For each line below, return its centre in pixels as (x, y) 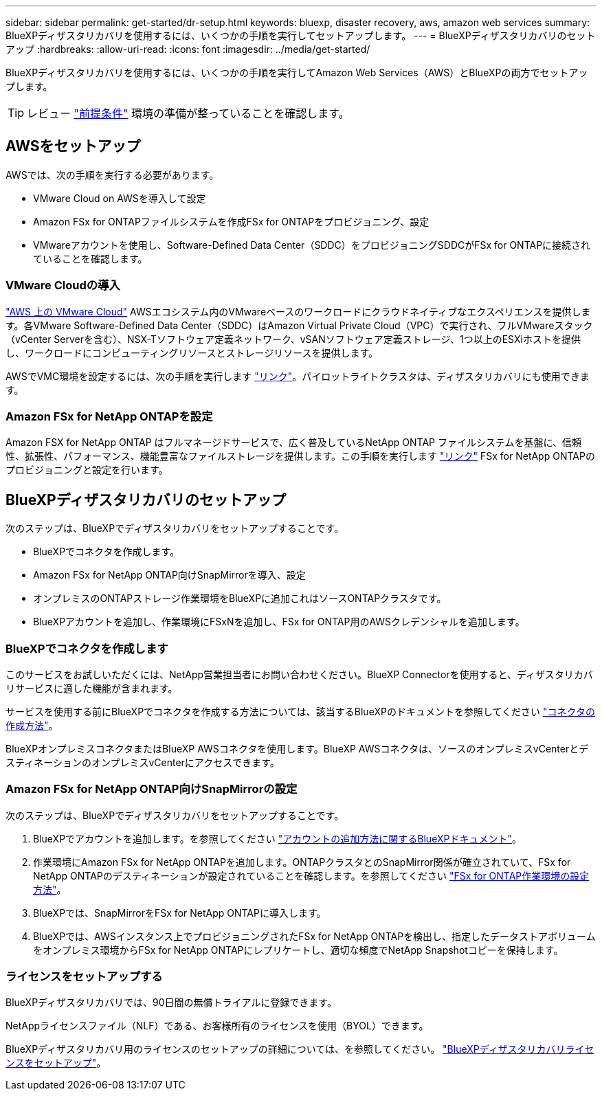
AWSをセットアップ (73, 146)
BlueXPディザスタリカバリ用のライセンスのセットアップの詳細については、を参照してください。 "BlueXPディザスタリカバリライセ (300, 1049)
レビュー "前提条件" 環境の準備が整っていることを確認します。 (188, 113)
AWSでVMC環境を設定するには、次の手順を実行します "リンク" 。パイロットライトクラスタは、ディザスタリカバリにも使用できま (298, 376)
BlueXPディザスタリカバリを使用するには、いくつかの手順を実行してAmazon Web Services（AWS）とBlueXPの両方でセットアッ (297, 72)
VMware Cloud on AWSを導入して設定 (120, 198)
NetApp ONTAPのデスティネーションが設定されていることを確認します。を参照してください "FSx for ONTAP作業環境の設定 (311, 875)
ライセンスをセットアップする (84, 977)
